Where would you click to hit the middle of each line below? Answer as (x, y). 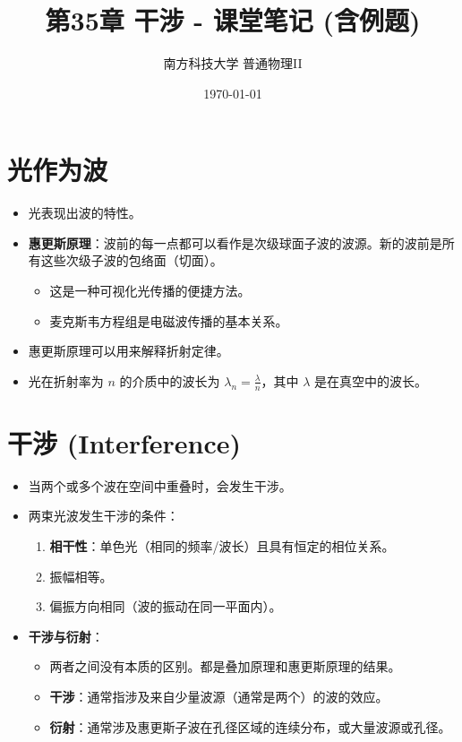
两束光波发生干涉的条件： (103, 516)
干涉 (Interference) (124, 442)
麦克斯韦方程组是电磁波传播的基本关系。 (169, 320)
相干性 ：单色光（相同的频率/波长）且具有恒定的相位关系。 (222, 545)
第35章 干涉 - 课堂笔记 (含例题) (233, 20)
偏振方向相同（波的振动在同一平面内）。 (166, 606)
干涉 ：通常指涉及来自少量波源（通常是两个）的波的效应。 (219, 696)
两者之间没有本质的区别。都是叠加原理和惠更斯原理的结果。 (225, 666)
